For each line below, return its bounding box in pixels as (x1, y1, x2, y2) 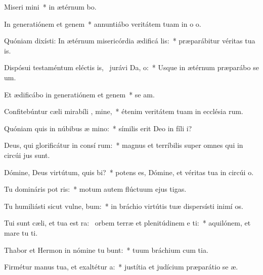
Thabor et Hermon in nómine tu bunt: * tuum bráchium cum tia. (4, 244, 208, 255)
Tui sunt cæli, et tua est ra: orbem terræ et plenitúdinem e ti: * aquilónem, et (4, 217, 251, 228)
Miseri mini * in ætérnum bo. (4, 2, 97, 12)
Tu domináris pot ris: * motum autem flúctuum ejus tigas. (4, 184, 187, 194)
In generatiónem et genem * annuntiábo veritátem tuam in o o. (4, 18, 201, 29)
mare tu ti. (4, 227, 38, 238)
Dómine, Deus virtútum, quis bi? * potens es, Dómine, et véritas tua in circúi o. (4, 167, 254, 177)
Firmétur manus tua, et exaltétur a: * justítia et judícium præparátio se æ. (4, 261, 238, 272)
